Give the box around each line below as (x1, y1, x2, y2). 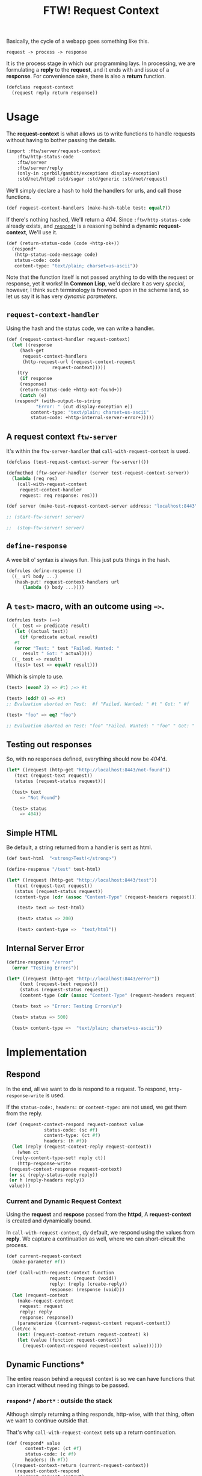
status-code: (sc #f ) (44, 1127, 98, 1133)
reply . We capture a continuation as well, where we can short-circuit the (6, 1235, 185, 1242)
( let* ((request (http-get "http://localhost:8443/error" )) (6, 976, 161, 982)
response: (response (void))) (49, 1286, 125, 1292)
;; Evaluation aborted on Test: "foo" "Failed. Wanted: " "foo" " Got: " (6, 723, 195, 729)
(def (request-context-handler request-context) (6, 337, 130, 343)
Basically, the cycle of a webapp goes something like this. (6, 37, 149, 45)
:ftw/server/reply (17, 165, 63, 171)
